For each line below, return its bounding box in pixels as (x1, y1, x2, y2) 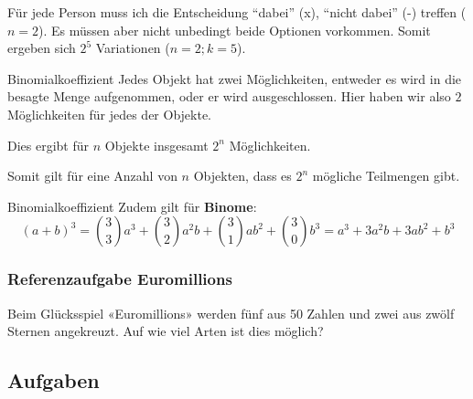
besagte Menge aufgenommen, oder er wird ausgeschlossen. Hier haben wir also (7, 87, 451, 106)
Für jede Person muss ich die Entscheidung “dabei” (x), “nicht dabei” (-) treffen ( (7, 3, 467, 21)
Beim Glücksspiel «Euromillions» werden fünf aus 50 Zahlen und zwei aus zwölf (7, 303, 455, 322)
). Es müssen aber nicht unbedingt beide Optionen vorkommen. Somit (38, 20, 431, 39)
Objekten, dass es (193, 166, 292, 185)
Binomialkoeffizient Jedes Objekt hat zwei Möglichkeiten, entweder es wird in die (7, 68, 462, 88)
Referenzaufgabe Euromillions (7, 268, 232, 290)
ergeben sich (7, 38, 76, 58)
